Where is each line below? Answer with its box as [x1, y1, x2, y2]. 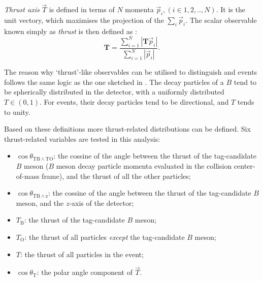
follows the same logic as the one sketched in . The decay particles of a [4, 76, 224, 87]
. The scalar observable [185, 15, 257, 25]
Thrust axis [4, 4, 40, 15]
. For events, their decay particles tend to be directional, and [39, 97, 229, 107]
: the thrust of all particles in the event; [20, 248, 144, 259]
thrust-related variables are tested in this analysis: [4, 133, 160, 144]
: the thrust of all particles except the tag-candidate [24, 232, 185, 242]
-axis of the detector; [69, 197, 134, 208]
